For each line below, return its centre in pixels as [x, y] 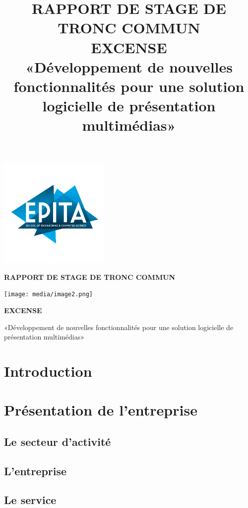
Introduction [48, 371]
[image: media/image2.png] [48, 295]
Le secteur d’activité [58, 441]
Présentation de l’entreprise [101, 410]
